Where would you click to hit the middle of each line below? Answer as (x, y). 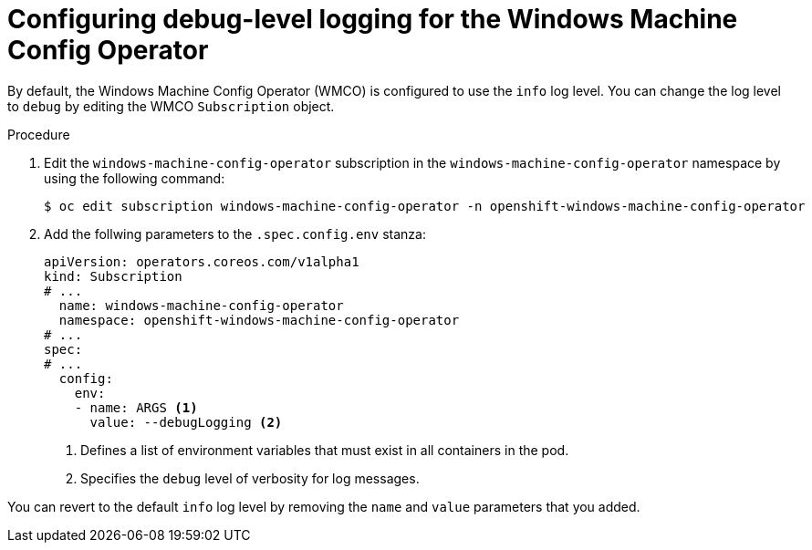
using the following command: (135, 178)
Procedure (39, 134)
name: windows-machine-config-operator (201, 305)
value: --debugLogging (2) (186, 422)
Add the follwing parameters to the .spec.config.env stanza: (235, 233)
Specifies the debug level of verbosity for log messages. (250, 478)
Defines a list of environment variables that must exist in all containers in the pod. (325, 450)
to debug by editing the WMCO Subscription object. (171, 106)
